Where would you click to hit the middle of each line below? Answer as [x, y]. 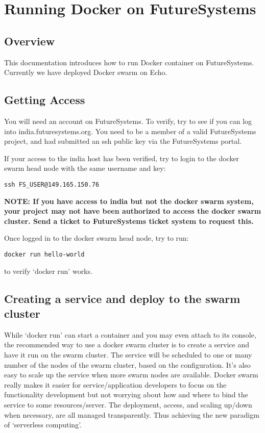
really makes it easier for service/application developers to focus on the [115, 384]
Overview [30, 41]
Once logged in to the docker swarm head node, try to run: [97, 238]
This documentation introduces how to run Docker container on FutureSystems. [129, 62]
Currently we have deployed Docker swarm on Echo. [86, 72]
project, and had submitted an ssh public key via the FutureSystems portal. [123, 141]
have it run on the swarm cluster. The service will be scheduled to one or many [128, 354]
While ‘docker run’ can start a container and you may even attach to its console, [130, 334]
